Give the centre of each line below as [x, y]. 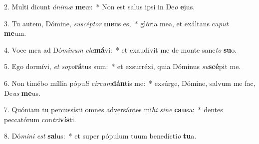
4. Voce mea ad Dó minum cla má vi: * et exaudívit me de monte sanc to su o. [121, 49]
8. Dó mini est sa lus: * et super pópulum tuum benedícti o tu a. [100, 136]
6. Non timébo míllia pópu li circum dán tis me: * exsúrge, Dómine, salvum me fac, [130, 83]
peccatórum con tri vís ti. [40, 119]
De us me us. [22, 93]
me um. [15, 33]
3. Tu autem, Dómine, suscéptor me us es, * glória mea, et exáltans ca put [116, 23]
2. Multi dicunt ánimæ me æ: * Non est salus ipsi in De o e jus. [100, 6]
